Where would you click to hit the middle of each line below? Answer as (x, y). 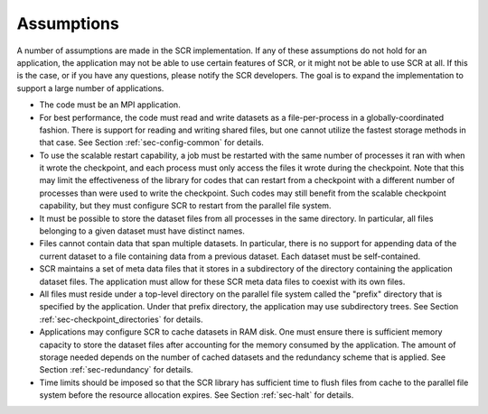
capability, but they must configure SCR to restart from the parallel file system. (185, 206)
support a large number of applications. (90, 88)
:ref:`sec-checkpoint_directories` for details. (121, 319)
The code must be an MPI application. (110, 105)
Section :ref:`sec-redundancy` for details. (116, 370)
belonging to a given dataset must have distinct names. (142, 231)
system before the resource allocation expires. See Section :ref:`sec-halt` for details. (197, 395)
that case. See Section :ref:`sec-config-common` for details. (151, 143)
